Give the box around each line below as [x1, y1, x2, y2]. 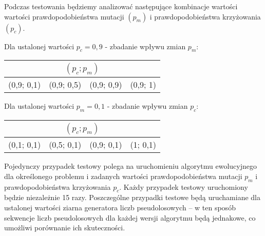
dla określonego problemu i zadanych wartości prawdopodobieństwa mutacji [4, 170, 242, 181]
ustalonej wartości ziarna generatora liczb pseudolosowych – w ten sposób [4, 202, 236, 212]
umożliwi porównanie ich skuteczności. [4, 222, 125, 233]
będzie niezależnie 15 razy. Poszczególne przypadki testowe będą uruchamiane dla [4, 192, 260, 203]
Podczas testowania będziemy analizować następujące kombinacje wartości [4, 1, 238, 11]
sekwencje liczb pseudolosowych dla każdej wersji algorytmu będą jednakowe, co [4, 212, 256, 223]
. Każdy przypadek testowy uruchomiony [119, 181, 248, 192]
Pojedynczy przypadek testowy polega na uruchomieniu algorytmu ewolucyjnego [4, 161, 257, 171]
